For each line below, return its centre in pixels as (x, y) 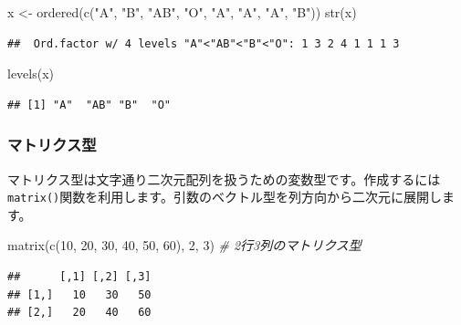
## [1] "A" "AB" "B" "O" (89, 105)
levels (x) (31, 73)
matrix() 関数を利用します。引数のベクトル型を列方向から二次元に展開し (225, 197)
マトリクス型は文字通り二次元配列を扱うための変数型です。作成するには (224, 178)
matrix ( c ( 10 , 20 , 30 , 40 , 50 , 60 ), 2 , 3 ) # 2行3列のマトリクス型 (184, 245)
